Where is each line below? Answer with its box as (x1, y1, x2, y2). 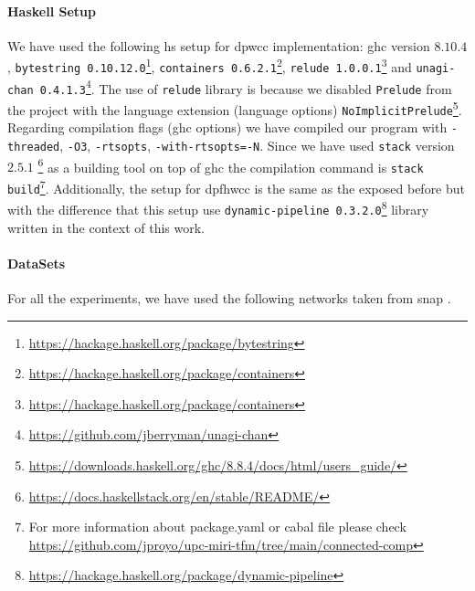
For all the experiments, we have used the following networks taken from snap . (7, 288, 451, 307)
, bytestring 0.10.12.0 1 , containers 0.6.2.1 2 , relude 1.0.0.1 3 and (7, 55, 412, 77)
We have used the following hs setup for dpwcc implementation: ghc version (7, 36, 430, 55)
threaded (7, 140, 60, 153)
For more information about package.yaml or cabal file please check (28, 517, 406, 536)
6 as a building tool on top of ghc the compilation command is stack (37, 154, 424, 176)
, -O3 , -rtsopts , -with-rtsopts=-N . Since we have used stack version (59, 135, 455, 154)
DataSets (7, 253, 66, 272)
